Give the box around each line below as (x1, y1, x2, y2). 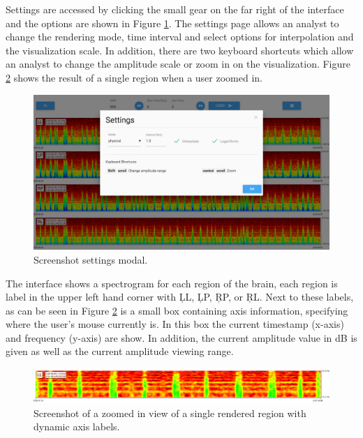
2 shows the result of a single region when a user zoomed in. (6, 70, 262, 84)
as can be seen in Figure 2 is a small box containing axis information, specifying (6, 303, 348, 317)
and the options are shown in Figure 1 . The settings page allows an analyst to (6, 15, 339, 30)
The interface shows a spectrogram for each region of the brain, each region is (6, 275, 338, 290)
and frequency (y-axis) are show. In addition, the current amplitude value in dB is (6, 330, 357, 345)
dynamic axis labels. (34, 419, 120, 434)
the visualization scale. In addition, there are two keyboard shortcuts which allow (6, 43, 354, 57)
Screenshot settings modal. (34, 252, 148, 266)
